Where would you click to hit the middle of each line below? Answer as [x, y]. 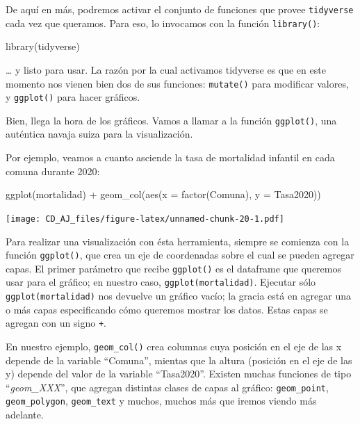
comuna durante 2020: [53, 171]
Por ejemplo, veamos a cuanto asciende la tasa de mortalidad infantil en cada [170, 157]
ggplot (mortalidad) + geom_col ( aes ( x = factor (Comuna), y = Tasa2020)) [163, 194]
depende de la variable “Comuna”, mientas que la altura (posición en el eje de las [179, 360]
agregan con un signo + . [56, 323]
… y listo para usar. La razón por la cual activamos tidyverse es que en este [166, 69]
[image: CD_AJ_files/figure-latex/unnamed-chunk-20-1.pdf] [145, 219]
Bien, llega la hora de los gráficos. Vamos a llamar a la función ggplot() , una [171, 120]
